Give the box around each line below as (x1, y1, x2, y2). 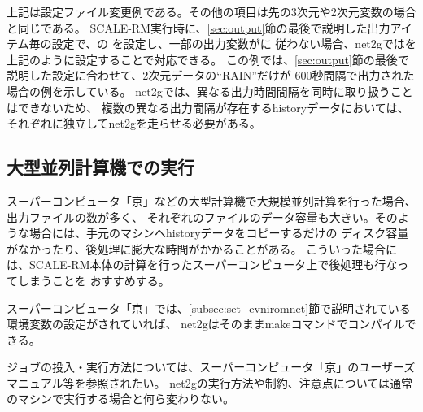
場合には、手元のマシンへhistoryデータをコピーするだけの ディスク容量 (28, 224, 409, 241)
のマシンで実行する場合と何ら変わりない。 (7, 390, 234, 407)
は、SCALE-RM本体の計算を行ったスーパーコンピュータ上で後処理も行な (7, 256, 398, 273)
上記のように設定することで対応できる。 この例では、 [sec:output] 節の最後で (7, 50, 409, 67)
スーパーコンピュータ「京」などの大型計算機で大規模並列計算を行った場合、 (7, 192, 416, 209)
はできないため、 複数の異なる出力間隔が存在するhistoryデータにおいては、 (7, 98, 409, 115)
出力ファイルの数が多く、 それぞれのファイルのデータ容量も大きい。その (7, 208, 398, 225)
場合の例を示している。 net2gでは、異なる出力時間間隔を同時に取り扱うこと (7, 82, 413, 99)
